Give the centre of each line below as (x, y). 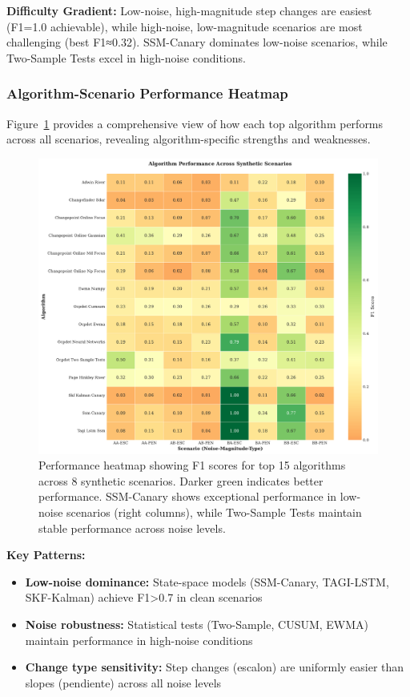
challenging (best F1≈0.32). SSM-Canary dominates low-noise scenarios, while (197, 42)
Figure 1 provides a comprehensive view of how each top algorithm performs (195, 123)
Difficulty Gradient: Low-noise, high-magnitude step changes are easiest (189, 10)
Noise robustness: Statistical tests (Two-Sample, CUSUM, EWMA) (197, 624)
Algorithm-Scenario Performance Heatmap (147, 93)
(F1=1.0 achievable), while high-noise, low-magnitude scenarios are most (185, 26)
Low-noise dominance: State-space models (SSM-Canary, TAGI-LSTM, (207, 581)
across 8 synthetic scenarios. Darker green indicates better (181, 480)
